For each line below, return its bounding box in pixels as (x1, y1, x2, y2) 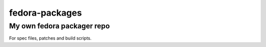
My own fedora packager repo (9, 22, 110, 30)
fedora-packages (9, 7, 82, 18)
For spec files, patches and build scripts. (9, 35, 92, 41)
